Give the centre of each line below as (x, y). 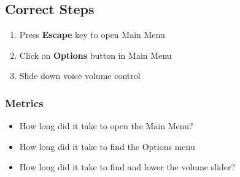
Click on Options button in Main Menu (95, 55)
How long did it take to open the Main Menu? (106, 126)
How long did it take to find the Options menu (107, 146)
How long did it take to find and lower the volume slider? (127, 167)
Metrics (24, 103)
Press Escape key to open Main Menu (92, 35)
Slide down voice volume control (80, 76)
